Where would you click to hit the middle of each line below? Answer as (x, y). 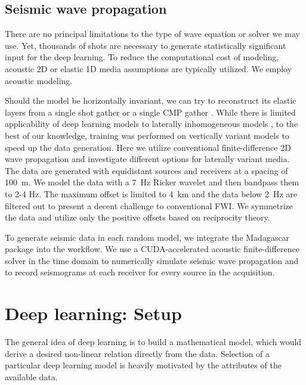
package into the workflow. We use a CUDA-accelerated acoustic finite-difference (152, 249)
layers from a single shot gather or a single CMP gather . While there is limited (150, 112)
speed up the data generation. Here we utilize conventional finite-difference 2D (148, 147)
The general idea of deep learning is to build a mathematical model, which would (153, 342)
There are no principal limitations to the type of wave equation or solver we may (152, 34)
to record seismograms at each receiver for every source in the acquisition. (140, 272)
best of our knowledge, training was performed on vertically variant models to (147, 135)
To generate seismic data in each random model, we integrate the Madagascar (147, 237)
